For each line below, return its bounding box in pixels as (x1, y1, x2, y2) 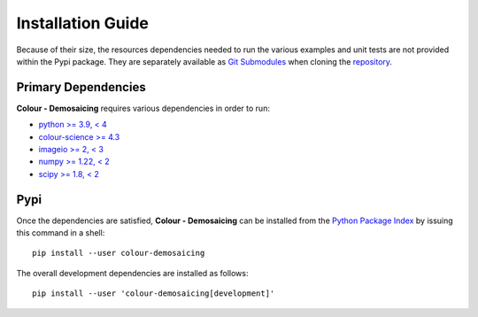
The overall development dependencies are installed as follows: (16, 267, 249, 278)
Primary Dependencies (16, 80, 146, 95)
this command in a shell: (16, 228, 105, 238)
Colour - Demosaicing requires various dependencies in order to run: (16, 103, 270, 113)
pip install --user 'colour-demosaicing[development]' (32, 289, 275, 298)
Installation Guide (16, 13, 150, 33)
